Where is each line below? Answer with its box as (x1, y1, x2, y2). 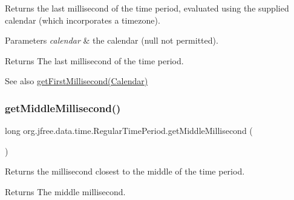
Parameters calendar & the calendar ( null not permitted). (5, 34, 218, 47)
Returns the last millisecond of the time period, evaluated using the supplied (5, 2, 289, 14)
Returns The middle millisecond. (5, 185, 126, 198)
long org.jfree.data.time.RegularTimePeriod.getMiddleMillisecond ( (5, 124, 253, 137)
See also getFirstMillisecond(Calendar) (5, 75, 148, 87)
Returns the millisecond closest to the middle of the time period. (5, 165, 245, 178)
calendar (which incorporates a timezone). (5, 13, 160, 26)
